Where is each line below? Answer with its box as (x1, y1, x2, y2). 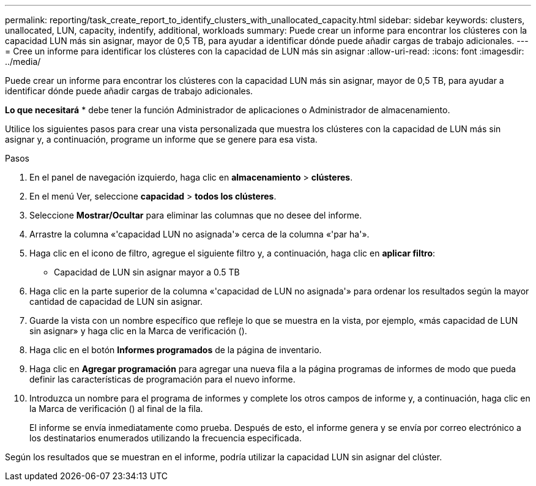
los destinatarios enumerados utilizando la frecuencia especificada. (29, 433, 302, 443)
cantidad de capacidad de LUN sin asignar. (29, 296, 203, 307)
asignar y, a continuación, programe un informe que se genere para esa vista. (5, 134, 318, 144)
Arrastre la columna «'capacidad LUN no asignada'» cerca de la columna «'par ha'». (29, 229, 370, 239)
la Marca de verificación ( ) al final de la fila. (29, 403, 203, 414)
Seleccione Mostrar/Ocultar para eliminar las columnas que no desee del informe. (29, 210, 362, 220)
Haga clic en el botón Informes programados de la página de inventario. (29, 345, 322, 355)
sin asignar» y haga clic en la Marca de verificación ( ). (29, 326, 247, 336)
